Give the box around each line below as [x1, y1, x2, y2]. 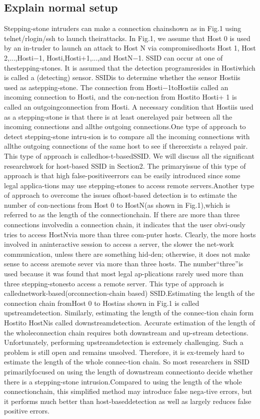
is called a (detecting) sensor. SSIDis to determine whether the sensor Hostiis [4, 72, 240, 83]
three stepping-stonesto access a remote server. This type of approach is [4, 278, 224, 288]
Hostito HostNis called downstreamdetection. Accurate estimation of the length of [4, 317, 255, 328]
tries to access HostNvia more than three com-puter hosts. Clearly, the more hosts [4, 229, 256, 239]
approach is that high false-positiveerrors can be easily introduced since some [4, 170, 240, 181]
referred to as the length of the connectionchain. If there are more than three [4, 209, 240, 220]
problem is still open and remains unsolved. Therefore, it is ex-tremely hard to [4, 346, 244, 357]
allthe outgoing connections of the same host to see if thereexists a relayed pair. [4, 141, 248, 151]
